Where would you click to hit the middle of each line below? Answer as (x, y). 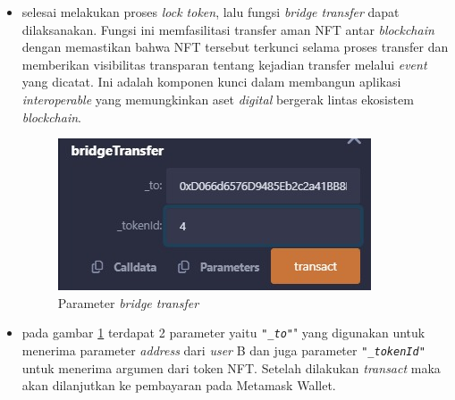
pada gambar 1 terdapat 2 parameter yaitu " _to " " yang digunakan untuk (223, 333)
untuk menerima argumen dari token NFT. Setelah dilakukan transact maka (231, 367)
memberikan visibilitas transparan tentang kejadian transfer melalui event (224, 64)
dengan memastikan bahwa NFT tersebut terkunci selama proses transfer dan (235, 47)
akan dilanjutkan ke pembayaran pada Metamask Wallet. (179, 385)
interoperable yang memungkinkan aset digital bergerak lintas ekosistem (218, 99)
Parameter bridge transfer (128, 302)
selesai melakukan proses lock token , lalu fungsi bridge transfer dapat (211, 12)
